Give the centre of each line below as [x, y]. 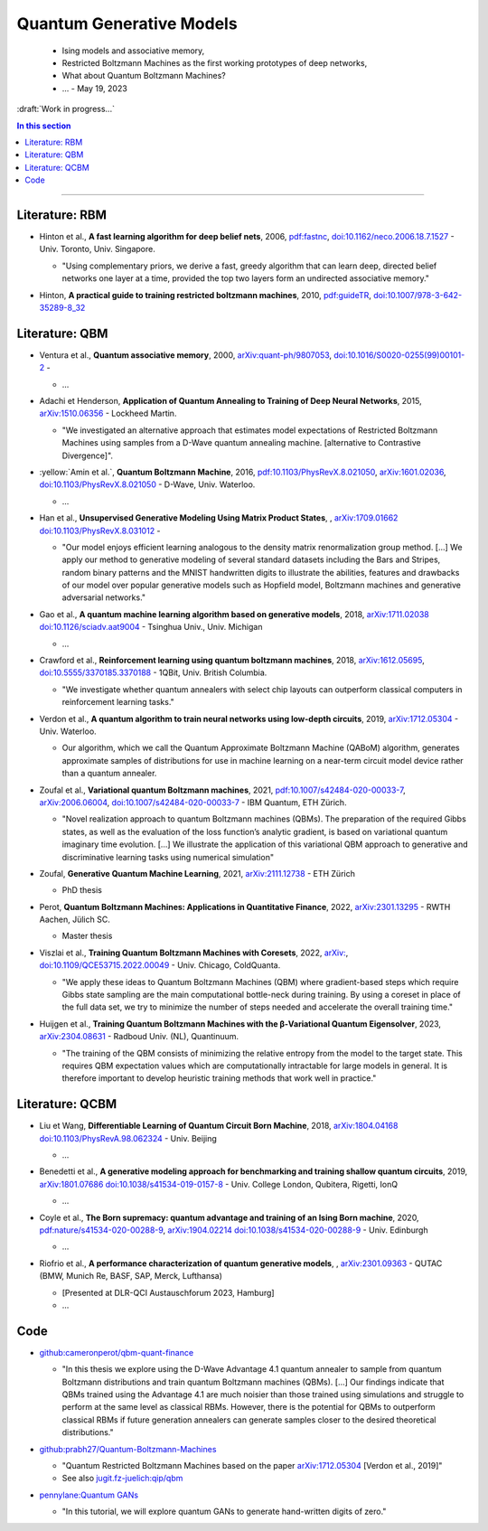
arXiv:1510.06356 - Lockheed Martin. [108, 413]
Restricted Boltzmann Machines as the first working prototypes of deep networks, [215, 62]
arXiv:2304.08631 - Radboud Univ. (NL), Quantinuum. [139, 1037]
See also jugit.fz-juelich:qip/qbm [122, 1479]
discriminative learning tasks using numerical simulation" [168, 857]
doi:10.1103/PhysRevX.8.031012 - [100, 531]
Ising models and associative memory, [133, 51]
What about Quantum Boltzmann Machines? [144, 76]
